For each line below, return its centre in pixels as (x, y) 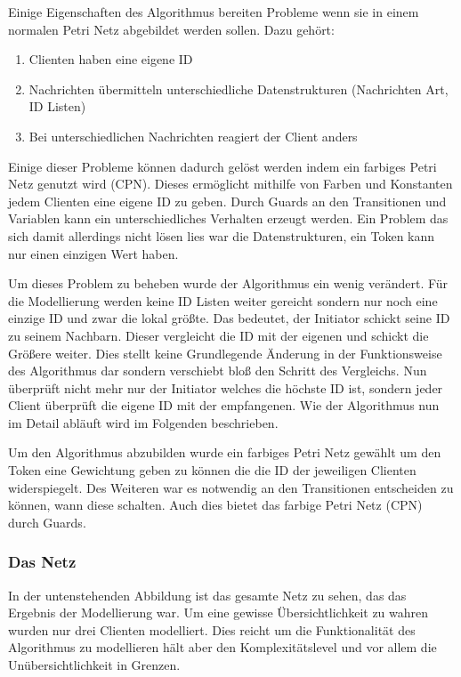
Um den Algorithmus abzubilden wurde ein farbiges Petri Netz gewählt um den (225, 452)
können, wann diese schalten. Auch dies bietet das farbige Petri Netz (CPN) (215, 505)
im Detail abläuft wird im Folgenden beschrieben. (143, 422)
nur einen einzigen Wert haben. (93, 253)
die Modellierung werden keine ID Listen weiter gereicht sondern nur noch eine (223, 300)
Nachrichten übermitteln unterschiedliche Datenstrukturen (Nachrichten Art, (239, 89)
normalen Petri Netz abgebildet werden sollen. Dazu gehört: (171, 29)
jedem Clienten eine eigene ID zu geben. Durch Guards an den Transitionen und (227, 201)
